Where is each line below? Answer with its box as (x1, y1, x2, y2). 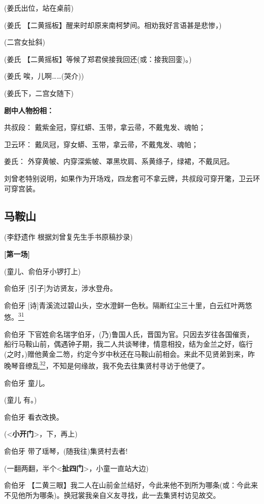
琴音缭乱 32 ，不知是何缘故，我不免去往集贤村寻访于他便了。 (11, 359, 209, 371)
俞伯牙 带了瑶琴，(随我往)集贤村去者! (4, 445, 128, 456)
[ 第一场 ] (4, 248, 30, 259)
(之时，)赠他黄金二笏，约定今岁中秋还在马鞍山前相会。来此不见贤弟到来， (4, 348, 248, 359)
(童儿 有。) (4, 394, 37, 405)
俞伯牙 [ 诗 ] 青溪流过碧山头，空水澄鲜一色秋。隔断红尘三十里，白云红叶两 (4, 299, 245, 310)
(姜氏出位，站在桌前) (4, 3, 74, 13)
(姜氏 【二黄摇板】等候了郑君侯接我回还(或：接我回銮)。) (4, 53, 192, 64)
